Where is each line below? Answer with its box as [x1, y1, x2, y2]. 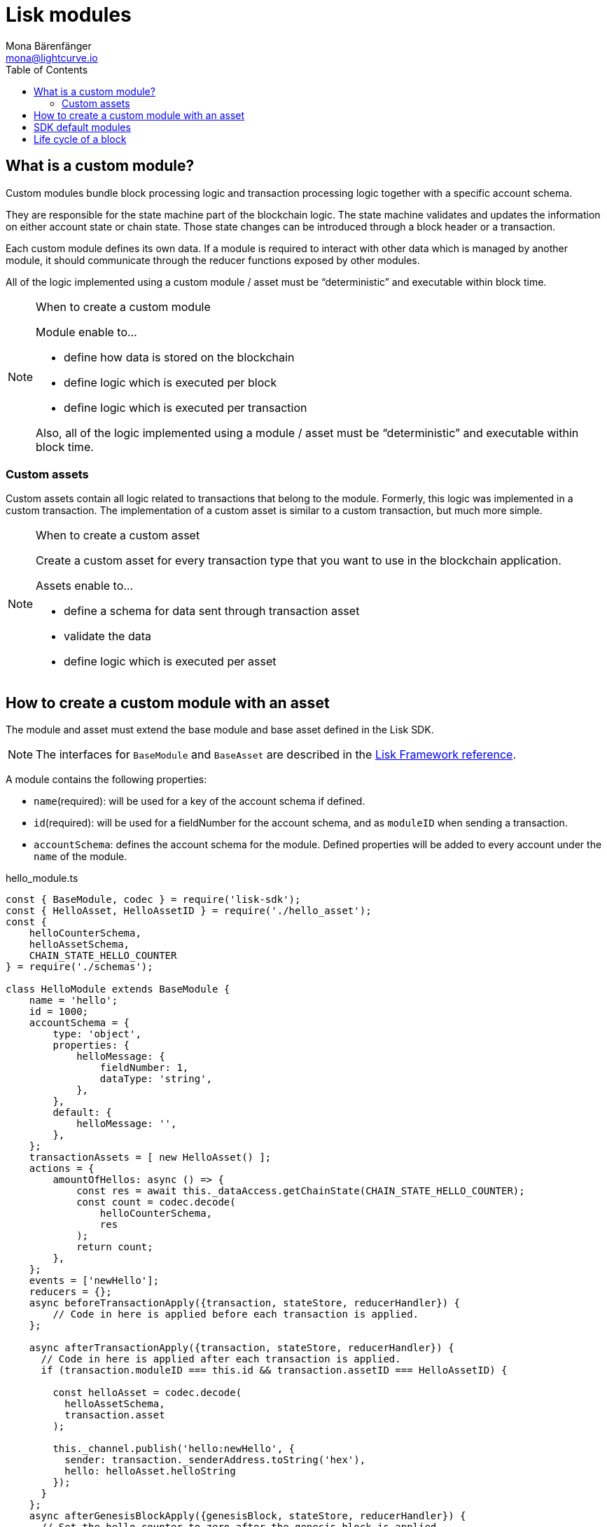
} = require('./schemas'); [6, 961, 153, 973]
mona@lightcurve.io [6, 51, 98, 64]
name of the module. [34, 850, 127, 863]
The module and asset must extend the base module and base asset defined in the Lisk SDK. [6, 724, 434, 736]
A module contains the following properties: [6, 773, 207, 786]
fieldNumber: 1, [99, 1062, 189, 1074]
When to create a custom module [36, 299, 211, 314]
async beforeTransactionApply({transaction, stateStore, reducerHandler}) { [29, 1297, 461, 1309]
